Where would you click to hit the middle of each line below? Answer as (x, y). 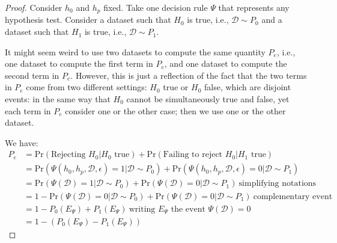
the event (188, 209)
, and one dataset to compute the (226, 63)
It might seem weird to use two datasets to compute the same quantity (135, 51)
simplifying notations (278, 184)
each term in (28, 110)
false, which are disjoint (248, 87)
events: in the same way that (58, 99)
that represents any (254, 7)
